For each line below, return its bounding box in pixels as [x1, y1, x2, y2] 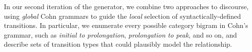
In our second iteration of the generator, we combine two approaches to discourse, [4, 1, 249, 11]
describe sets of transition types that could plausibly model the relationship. [4, 39, 232, 49]
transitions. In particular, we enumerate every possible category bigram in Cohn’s [4, 20, 248, 30]
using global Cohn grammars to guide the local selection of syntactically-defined [4, 11, 241, 21]
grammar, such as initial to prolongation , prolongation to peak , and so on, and [4, 29, 237, 39]
